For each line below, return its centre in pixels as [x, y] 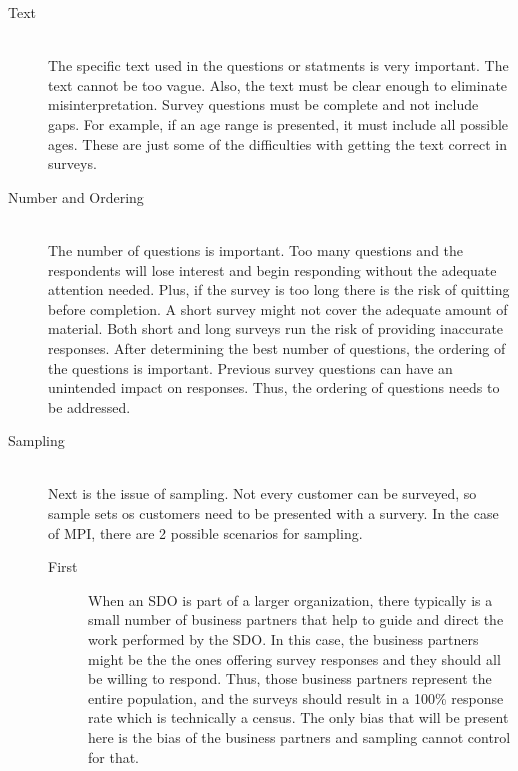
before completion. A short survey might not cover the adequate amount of [278, 308]
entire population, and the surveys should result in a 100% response [296, 697]
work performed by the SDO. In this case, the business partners [283, 639]
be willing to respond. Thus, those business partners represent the [290, 678]
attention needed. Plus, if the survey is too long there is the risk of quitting [279, 289]
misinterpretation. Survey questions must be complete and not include [263, 104]
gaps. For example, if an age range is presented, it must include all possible [278, 123]
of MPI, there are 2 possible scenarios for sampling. [205, 532]
